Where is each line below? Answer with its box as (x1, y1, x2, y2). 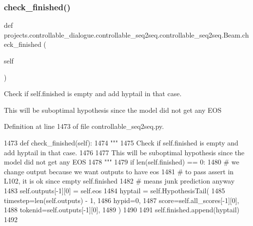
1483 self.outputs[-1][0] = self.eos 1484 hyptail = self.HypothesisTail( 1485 (4, 185, 225, 195)
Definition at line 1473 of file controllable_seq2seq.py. (4, 121, 164, 131)
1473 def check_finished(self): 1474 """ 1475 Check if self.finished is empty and (4, 137, 238, 147)
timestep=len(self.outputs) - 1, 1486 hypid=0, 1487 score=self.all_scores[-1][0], (4, 195, 239, 205)
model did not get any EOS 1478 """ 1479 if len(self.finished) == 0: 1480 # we (4, 157, 239, 167)
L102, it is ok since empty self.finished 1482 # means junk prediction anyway (4, 176, 235, 186)
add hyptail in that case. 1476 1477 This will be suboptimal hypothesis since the (4, 147, 245, 157)
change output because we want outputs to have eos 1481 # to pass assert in (4, 166, 234, 176)
